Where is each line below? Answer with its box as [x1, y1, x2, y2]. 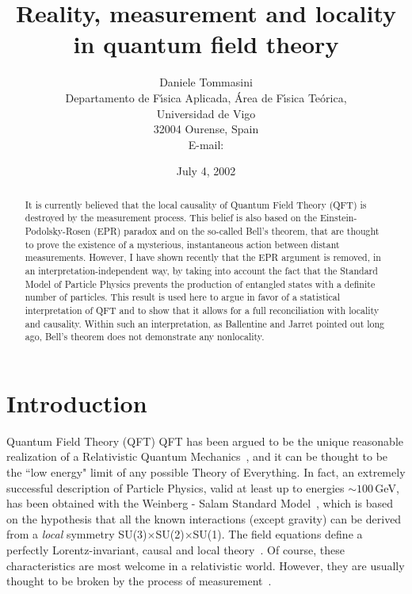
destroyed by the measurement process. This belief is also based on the [25, 211, 317, 224]
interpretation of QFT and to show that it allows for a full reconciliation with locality [25, 303, 380, 316]
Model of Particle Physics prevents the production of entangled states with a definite [25, 277, 376, 290]
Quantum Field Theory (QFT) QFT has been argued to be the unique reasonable [6, 432, 403, 449]
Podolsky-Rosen [25, 224, 91, 237]
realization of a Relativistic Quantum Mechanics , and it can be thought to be [6, 448, 388, 465]
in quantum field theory [73, 28, 339, 60]
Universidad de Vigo [156, 105, 256, 121]
